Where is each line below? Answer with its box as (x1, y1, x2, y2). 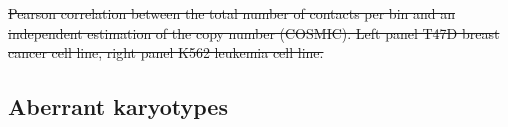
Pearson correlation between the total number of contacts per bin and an (8, 3, 455, 23)
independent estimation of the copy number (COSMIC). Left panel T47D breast (8, 22, 500, 43)
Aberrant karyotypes (8, 91, 228, 122)
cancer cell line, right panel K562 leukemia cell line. (8, 42, 324, 63)
